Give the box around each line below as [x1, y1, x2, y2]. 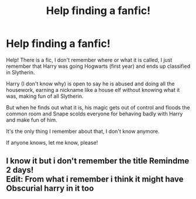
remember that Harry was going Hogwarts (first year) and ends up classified [6, 63, 191, 70]
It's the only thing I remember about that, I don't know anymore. [6, 128, 160, 135]
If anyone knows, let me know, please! [6, 139, 98, 146]
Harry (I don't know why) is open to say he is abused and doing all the [6, 80, 175, 87]
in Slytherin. [6, 68, 35, 76]
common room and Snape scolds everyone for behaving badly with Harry [6, 110, 183, 117]
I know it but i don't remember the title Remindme [6, 156, 190, 166]
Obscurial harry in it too [6, 183, 94, 194]
